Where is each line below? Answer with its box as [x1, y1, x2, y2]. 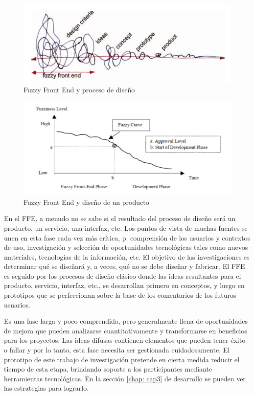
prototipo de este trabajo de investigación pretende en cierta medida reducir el [4, 354, 240, 364]
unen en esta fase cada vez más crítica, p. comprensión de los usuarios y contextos [4, 232, 251, 242]
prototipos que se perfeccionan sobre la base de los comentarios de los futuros [4, 290, 236, 300]
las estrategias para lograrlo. [4, 383, 89, 393]
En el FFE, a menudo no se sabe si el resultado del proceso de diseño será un [4, 213, 236, 223]
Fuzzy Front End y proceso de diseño [23, 85, 135, 95]
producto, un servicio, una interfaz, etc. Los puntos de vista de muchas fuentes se [4, 222, 248, 233]
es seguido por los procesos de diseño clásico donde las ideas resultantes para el [4, 270, 241, 281]
